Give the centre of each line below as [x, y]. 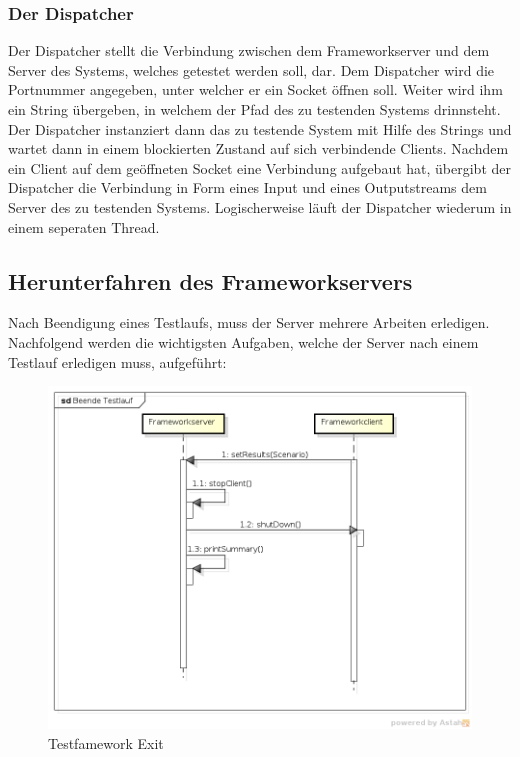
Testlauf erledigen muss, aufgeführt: [117, 361]
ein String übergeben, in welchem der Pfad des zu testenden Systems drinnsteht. [254, 109]
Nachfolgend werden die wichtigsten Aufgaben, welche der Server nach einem [243, 341]
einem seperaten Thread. [84, 226]
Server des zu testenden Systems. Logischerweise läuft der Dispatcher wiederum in [260, 206]
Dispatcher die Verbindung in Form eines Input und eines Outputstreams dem [247, 187]
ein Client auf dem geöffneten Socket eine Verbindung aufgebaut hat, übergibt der [259, 167]
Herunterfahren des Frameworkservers [210, 280]
